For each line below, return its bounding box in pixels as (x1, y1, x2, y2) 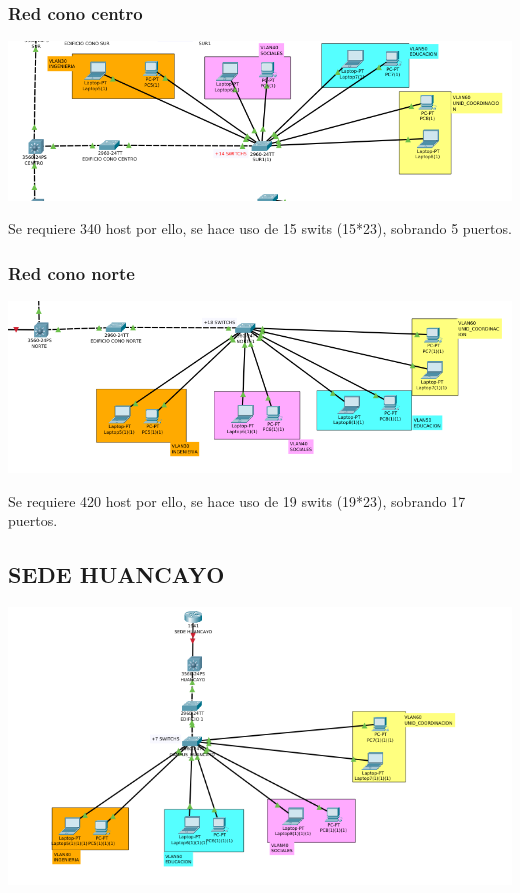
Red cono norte (8, 260, 135, 285)
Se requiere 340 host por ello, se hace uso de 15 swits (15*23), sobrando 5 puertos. (8, 218, 512, 239)
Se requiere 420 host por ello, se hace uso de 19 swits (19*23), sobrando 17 (8, 490, 466, 511)
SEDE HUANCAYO (8, 559, 225, 590)
